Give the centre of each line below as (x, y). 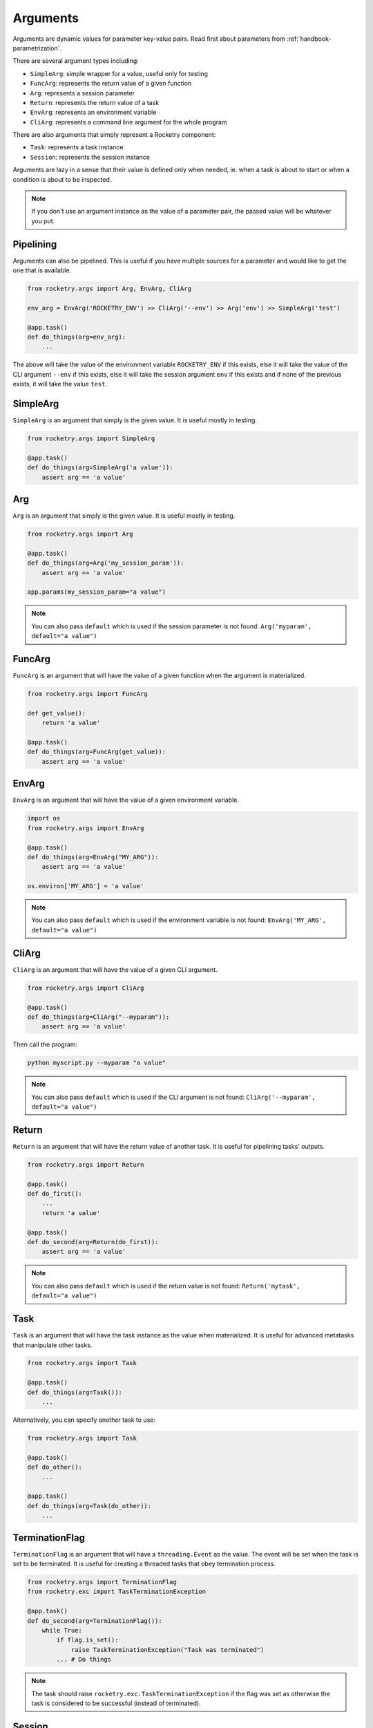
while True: (62, 1630)
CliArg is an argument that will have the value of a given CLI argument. (115, 969)
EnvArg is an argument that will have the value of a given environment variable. (126, 800)
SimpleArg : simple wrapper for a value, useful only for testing (119, 73)
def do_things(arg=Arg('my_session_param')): (106, 563)
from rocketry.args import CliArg (86, 988)
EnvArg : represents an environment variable (93, 112)
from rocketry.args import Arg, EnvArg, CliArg (109, 289)
